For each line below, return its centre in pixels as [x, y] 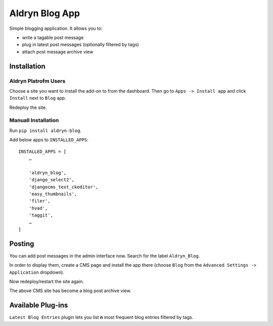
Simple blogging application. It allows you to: [56, 28]
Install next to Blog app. [38, 98]
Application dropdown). [37, 272]
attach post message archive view [58, 52]
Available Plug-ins [39, 305]
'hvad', [38, 208]
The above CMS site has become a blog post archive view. [70, 291]
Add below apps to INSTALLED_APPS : [49, 140]
